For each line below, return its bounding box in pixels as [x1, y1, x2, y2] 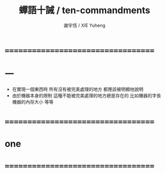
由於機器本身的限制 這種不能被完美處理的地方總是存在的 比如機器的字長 [12, 92, 161, 99]
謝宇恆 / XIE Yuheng [63, 22, 106, 28]
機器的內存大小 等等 [12, 99, 54, 105]
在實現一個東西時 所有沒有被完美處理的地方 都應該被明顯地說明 [12, 86, 144, 92]
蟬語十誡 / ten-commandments [19, 5, 150, 16]
